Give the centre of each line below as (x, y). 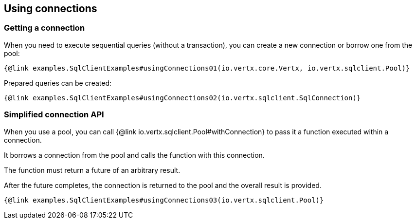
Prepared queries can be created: (58, 83)
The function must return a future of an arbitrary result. (92, 170)
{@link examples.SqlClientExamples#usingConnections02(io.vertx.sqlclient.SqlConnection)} (182, 98)
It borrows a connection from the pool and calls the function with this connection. (134, 155)
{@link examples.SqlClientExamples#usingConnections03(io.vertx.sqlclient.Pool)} (164, 200)
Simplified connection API (54, 115)
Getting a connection (45, 28)
